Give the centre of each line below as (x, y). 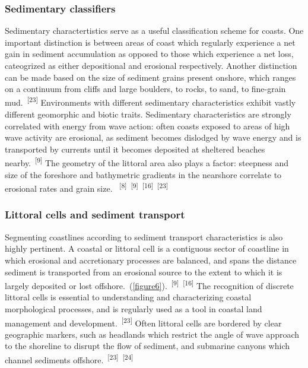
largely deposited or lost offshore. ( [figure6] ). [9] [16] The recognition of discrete (149, 285)
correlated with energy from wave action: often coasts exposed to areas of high (147, 126)
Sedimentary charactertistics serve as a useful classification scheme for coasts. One (154, 31)
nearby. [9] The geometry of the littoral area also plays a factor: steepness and (147, 162)
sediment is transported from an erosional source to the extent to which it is (144, 272)
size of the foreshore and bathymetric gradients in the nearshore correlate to (143, 174)
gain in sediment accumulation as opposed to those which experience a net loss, (149, 54)
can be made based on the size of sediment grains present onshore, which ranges (150, 77)
